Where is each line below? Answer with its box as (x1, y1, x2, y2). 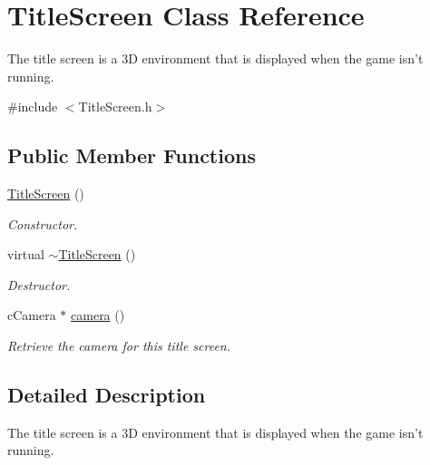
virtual (7, 245, 44, 264)
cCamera (7, 305, 56, 325)
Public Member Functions (7, 141, 256, 170)
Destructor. (7, 275, 71, 294)
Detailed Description (7, 381, 206, 409)
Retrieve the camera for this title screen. (7, 336, 231, 355)
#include (7, 97, 58, 116)
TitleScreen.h (78, 97, 152, 116)
